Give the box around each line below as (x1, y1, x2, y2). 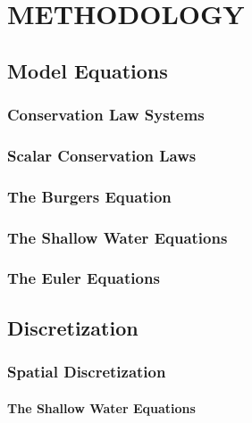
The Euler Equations (7, 267, 160, 289)
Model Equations (7, 56, 168, 84)
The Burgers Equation (7, 185, 172, 207)
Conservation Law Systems (7, 104, 205, 126)
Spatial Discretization (7, 361, 166, 383)
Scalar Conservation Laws (7, 144, 197, 166)
